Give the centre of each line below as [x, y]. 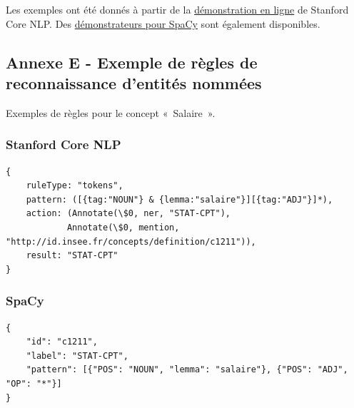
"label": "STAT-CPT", [77, 356]
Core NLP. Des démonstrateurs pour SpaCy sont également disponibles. [163, 23]
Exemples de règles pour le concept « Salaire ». [111, 112]
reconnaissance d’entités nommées [134, 82]
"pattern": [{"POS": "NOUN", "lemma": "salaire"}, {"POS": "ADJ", [187, 370]
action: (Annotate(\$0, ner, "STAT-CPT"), [128, 214]
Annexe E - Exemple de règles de [132, 62]
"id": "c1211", [62, 342]
